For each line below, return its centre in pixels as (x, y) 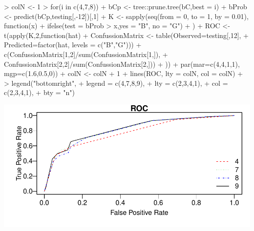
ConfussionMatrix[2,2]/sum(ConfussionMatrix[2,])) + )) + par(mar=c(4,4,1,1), (122, 64)
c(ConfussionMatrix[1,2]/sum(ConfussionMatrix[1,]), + (86, 54)
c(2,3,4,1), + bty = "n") (40, 92)
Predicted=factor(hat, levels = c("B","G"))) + (73, 45)
